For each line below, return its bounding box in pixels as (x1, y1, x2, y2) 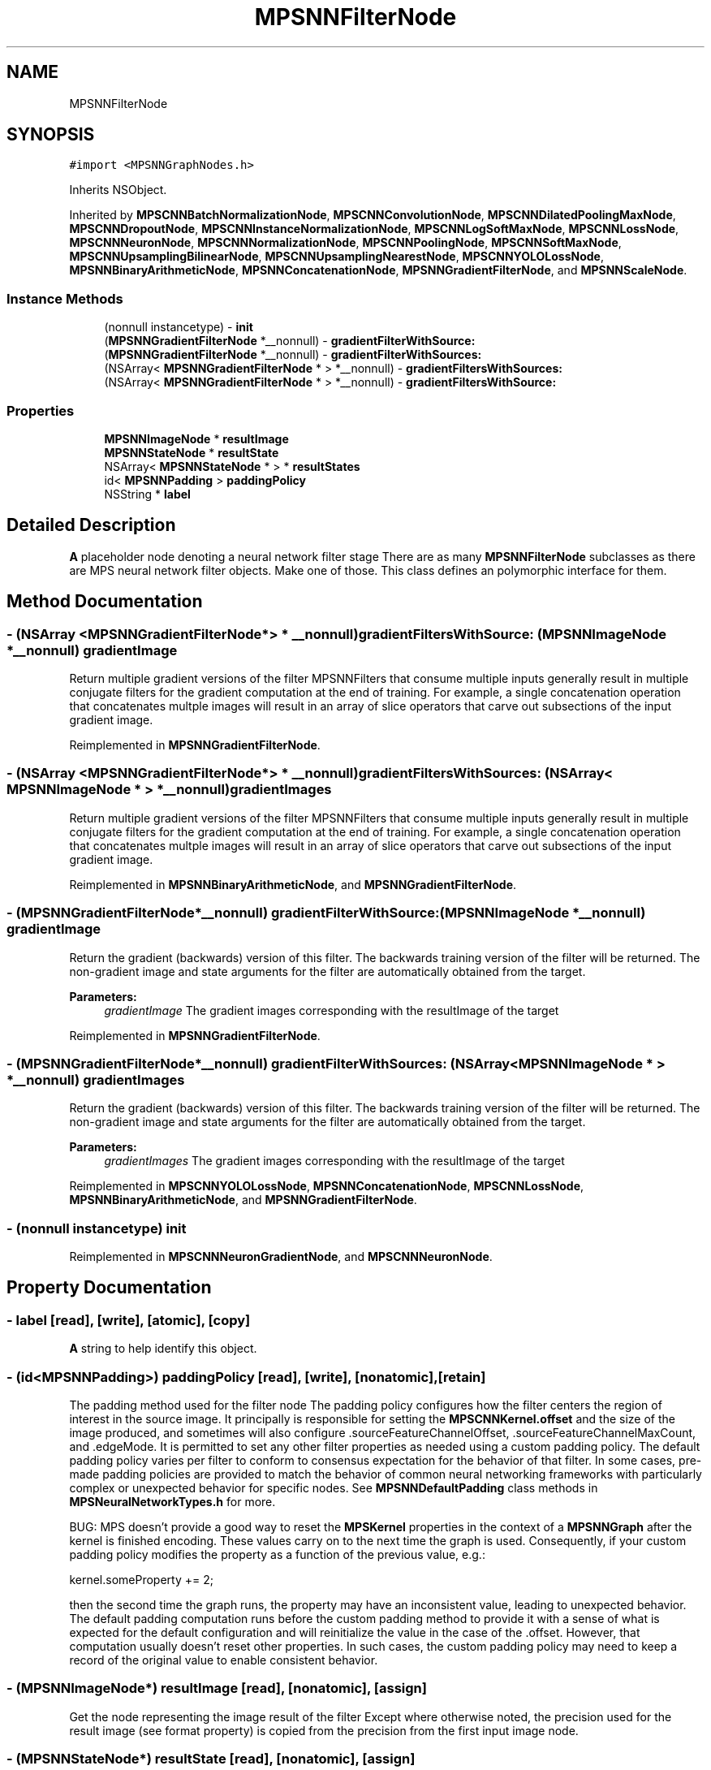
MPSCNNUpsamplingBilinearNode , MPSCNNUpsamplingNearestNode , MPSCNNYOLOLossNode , (69, 249, 604, 264)
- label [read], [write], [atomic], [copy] (6, 1311, 251, 1328)
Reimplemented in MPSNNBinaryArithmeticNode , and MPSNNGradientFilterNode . (69, 877, 517, 891)
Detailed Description (6, 515, 176, 536)
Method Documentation (6, 591, 203, 612)
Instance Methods (6, 290, 123, 307)
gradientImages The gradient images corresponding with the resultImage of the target (104, 1154, 565, 1168)
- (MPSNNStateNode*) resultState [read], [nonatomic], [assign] (6, 1751, 416, 1768)
